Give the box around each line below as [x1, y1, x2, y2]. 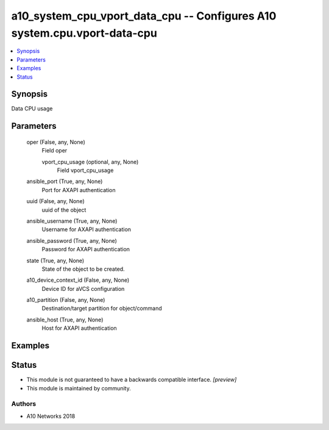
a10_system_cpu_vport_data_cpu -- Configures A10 [11, 9, 277, 23]
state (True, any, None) [26, 257, 85, 264]
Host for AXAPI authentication [41, 324, 117, 332]
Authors [11, 400, 37, 408]
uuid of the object [41, 206, 87, 213]
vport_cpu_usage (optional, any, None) [41, 158, 139, 165]
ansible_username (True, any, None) [26, 217, 118, 224]
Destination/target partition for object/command [41, 305, 162, 312]
